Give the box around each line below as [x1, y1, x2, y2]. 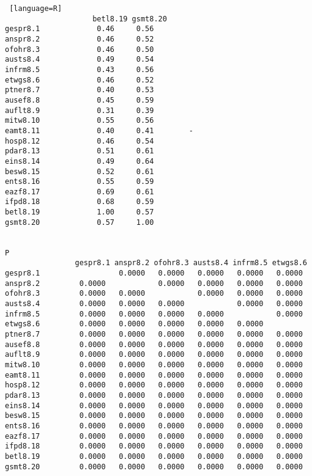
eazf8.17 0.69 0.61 [5, 187, 154, 196]
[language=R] [9, 4, 62, 13]
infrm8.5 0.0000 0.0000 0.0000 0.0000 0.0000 [5, 309, 303, 318]
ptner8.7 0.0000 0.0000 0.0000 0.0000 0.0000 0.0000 [5, 330, 303, 339]
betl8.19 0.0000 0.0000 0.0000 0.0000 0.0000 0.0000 [5, 452, 303, 461]
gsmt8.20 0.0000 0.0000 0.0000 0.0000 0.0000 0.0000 [5, 462, 303, 471]
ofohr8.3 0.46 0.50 [5, 45, 154, 54]
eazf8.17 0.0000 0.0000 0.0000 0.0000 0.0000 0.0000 [5, 431, 303, 441]
